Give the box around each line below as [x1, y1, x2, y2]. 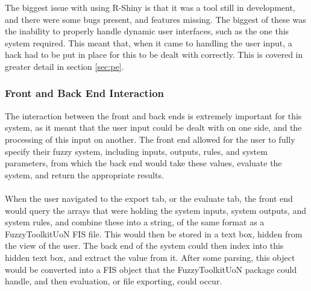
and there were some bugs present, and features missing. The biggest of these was [5, 13, 306, 25]
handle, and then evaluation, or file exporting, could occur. [5, 275, 222, 287]
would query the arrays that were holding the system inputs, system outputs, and [5, 204, 307, 216]
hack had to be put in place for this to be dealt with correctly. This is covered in [5, 48, 303, 61]
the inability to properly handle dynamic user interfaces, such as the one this [5, 25, 289, 37]
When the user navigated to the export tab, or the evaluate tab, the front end [5, 192, 293, 204]
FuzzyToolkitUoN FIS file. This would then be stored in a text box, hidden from [5, 227, 303, 240]
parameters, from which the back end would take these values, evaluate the [5, 157, 282, 169]
